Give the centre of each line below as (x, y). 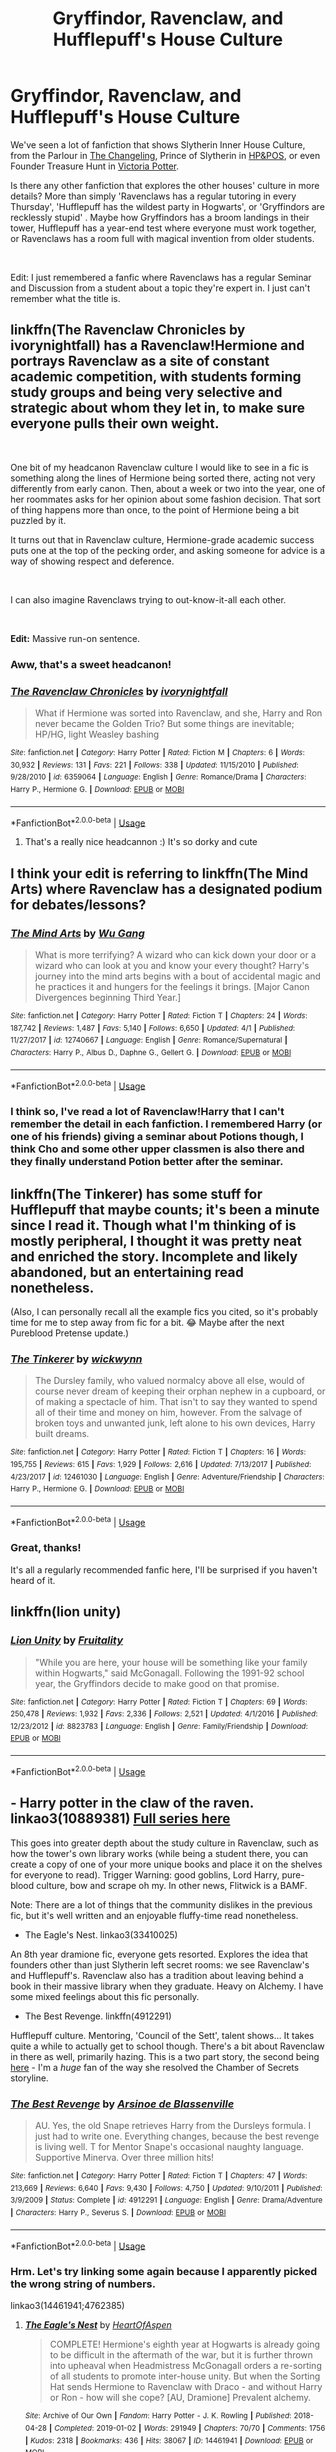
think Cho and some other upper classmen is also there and (157, 1149)
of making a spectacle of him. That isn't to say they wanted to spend (176, 1402)
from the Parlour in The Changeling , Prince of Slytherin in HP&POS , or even (165, 155)
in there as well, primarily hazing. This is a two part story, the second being (165, 2056)
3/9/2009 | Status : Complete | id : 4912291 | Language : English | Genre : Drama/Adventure (166, 2200)
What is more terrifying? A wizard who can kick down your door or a (175, 954)
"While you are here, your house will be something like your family (171, 1662)
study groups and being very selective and (146, 392)
